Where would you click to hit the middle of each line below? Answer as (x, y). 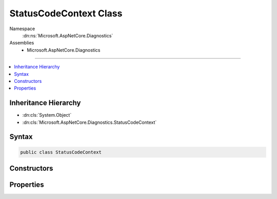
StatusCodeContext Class (66, 13)
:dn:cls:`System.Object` (47, 115)
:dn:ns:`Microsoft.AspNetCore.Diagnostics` (68, 35)
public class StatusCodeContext (61, 152)
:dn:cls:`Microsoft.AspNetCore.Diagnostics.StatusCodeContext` (90, 122)
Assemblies (22, 43)
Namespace (22, 29)
